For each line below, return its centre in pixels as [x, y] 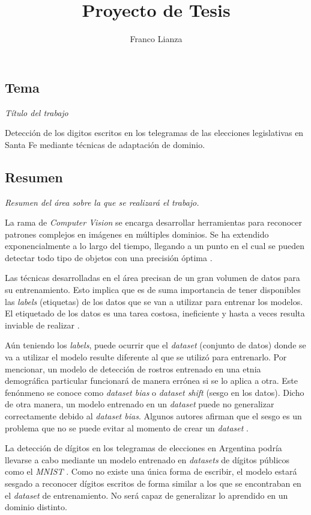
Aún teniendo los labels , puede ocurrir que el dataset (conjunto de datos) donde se [155, 345]
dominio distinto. [36, 507]
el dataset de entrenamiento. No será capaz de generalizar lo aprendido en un [146, 495]
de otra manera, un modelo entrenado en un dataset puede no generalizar [140, 404]
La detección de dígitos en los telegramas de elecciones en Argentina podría [143, 448]
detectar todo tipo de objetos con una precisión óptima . [109, 257]
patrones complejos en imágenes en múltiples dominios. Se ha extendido [137, 234]
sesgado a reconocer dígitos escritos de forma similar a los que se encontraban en [153, 483]
